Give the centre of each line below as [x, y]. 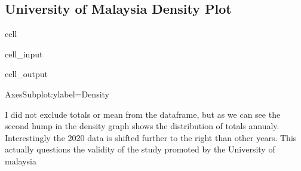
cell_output [26, 74]
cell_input [24, 54]
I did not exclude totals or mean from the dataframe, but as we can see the [143, 114]
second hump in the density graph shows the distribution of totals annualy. [142, 126]
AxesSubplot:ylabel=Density [57, 94]
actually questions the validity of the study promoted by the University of [140, 149]
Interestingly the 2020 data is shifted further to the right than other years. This [151, 137]
